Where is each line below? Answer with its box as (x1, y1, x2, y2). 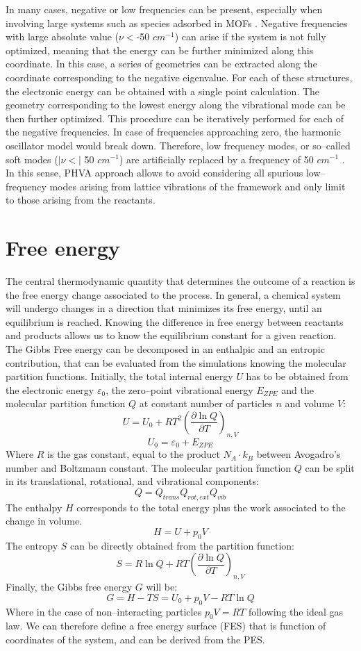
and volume (285, 396, 335, 411)
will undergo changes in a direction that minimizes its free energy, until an (6, 301, 322, 315)
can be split (305, 460, 355, 475)
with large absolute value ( (6, 29, 119, 44)
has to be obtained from (246, 369, 349, 384)
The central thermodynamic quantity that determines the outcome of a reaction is (6, 274, 355, 288)
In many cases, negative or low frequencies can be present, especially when (6, 2, 323, 16)
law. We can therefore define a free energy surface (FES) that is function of (6, 618, 326, 633)
